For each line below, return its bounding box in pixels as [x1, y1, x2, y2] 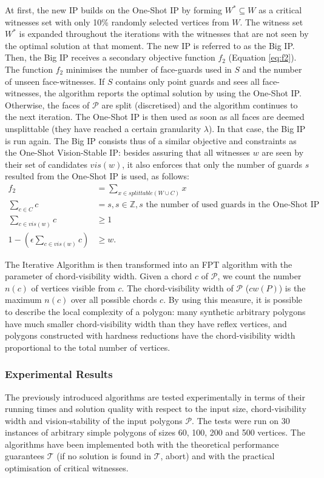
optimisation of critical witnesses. [5, 462, 129, 474]
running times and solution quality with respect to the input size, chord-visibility [5, 402, 306, 415]
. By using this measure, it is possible [163, 293, 303, 306]
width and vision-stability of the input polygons [5, 414, 183, 427]
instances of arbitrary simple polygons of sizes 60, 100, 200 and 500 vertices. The [5, 426, 305, 439]
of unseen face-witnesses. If [5, 75, 105, 87]
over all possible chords [70, 293, 157, 306]
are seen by [262, 146, 304, 159]
